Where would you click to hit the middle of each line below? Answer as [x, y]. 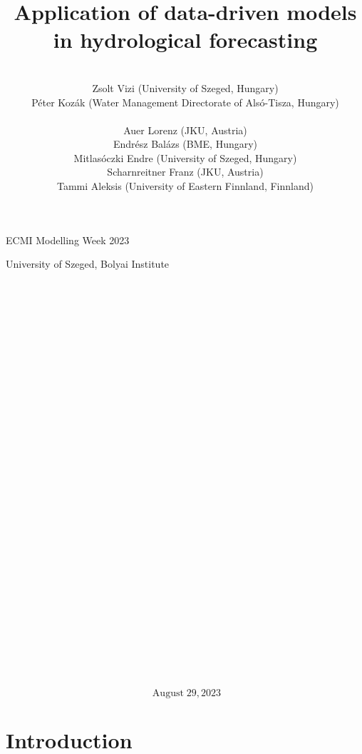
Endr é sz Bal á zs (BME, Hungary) [185, 144]
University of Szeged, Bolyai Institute [88, 264]
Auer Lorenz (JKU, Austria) [185, 130]
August [168, 693]
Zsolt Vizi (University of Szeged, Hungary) [185, 87]
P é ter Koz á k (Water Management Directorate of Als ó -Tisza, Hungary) [185, 102]
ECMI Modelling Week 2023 [68, 240]
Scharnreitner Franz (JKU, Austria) [185, 172]
